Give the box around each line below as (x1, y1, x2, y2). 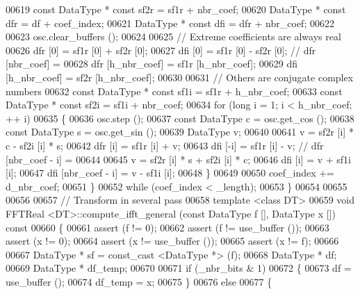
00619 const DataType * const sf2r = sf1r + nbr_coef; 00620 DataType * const (6, 2, 346, 16)
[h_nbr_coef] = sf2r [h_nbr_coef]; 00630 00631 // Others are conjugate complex (6, 70, 354, 84)
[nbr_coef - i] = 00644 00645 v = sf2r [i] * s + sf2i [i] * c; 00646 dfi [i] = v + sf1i (6, 152, 351, 166)
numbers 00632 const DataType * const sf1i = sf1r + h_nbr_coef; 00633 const (6, 83, 343, 98)
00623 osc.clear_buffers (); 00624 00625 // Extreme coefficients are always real (6, 29, 341, 44)
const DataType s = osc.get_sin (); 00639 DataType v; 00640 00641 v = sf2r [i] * (6, 124, 354, 139)
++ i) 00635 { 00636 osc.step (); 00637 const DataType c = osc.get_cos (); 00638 (6, 111, 354, 125)
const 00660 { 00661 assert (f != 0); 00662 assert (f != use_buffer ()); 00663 (6, 220, 329, 234)
